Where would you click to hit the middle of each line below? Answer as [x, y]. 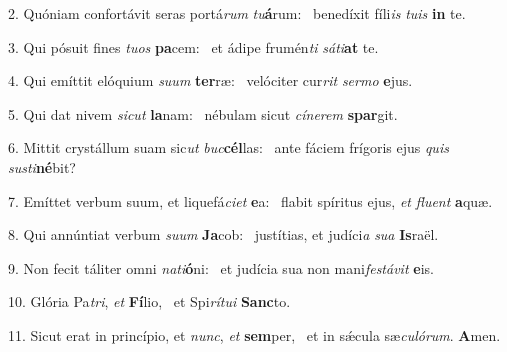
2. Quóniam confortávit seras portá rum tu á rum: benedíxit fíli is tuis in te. [237, 13]
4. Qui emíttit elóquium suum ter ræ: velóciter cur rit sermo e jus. [210, 80]
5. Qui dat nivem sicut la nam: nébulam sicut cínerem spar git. [203, 113]
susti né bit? [42, 166]
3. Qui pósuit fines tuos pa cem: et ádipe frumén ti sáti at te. [193, 46]
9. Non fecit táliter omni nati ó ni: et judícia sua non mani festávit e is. [221, 267]
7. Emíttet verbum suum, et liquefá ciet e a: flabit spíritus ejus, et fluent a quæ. [250, 200]
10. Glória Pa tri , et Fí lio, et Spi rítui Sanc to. [149, 301]
